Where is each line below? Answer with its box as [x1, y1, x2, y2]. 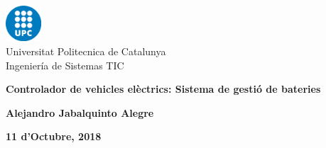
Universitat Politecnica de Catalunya [6, 43, 166, 58]
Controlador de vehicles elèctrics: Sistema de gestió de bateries [6, 81, 321, 96]
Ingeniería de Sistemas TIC [6, 57, 124, 72]
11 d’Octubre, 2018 [6, 129, 102, 144]
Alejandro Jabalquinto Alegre [6, 105, 154, 120]
